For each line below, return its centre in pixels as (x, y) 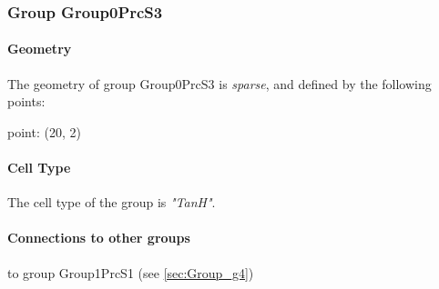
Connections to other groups (99, 238)
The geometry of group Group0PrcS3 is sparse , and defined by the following (219, 83)
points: (26, 101)
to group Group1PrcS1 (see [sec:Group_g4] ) (131, 272)
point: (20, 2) (44, 131)
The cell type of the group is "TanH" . (112, 202)
